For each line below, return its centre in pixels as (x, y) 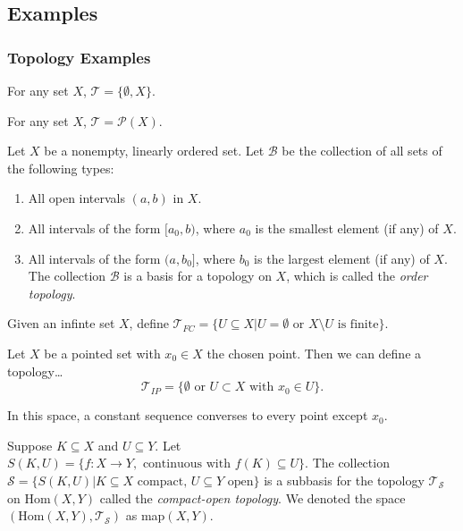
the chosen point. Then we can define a (314, 353)
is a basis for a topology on (198, 276)
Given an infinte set (61, 323)
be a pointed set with (102, 353)
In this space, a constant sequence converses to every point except (188, 415)
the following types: (61, 168)
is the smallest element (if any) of (347, 228)
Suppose (30, 445)
